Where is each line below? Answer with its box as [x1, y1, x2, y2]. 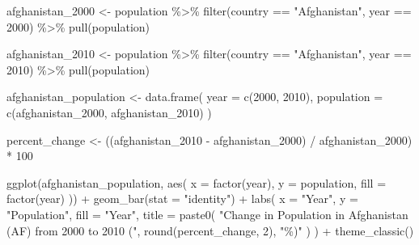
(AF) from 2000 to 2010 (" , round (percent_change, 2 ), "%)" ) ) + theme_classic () [6, 222, 414, 239]
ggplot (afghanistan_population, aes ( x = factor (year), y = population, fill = [6, 174, 387, 191]
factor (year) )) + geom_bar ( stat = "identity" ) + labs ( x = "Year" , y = [6, 190, 358, 207]
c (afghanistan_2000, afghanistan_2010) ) [6, 103, 212, 120]
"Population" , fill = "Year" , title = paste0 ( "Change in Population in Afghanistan [6, 205, 408, 222]
